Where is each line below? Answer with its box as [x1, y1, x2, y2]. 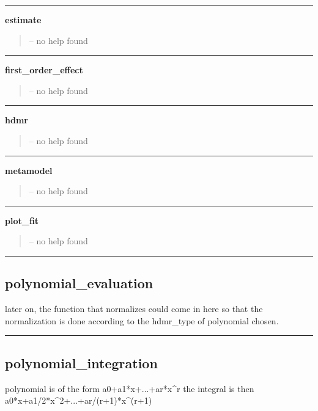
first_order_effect [5, 64, 83, 76]
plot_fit [5, 214, 39, 227]
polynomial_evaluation [5, 274, 153, 293]
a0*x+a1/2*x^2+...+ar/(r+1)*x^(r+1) [5, 394, 152, 407]
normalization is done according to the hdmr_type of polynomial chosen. [5, 314, 279, 327]
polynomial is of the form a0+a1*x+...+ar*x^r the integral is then [5, 382, 254, 395]
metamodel [5, 164, 53, 176]
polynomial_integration [5, 353, 158, 372]
